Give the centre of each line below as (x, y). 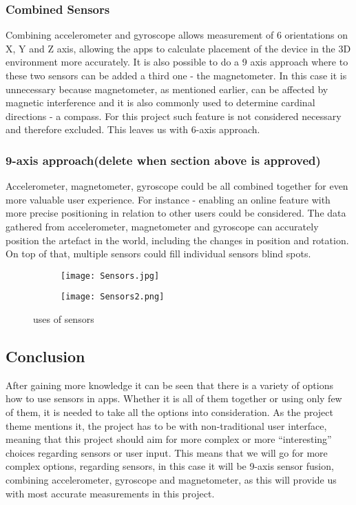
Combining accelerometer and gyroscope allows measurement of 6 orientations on (177, 35)
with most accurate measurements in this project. (110, 493)
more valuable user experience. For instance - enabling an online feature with (168, 199)
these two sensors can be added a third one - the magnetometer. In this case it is (176, 75)
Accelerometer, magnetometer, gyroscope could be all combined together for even (177, 186)
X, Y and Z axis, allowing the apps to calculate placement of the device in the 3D (178, 48)
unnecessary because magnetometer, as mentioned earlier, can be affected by (167, 89)
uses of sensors (64, 319)
